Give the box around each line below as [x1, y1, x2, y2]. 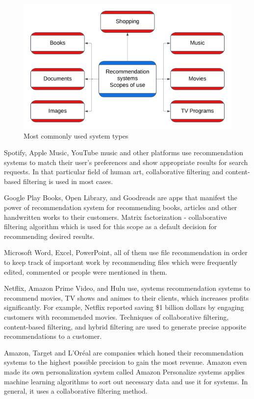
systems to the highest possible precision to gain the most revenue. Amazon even [4, 357, 247, 367]
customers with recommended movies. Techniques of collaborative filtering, [4, 311, 229, 322]
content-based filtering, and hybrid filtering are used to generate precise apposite [4, 321, 247, 331]
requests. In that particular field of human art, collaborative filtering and [4, 166, 224, 177]
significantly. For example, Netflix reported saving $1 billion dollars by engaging [4, 302, 244, 312]
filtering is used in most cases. [23, 176, 113, 186]
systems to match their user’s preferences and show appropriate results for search [4, 157, 248, 167]
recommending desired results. [4, 231, 95, 241]
